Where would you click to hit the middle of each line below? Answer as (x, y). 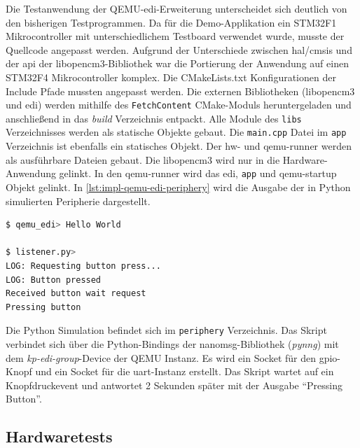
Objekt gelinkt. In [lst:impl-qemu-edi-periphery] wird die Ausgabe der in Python (178, 187)
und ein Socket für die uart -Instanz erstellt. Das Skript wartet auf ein (185, 371)
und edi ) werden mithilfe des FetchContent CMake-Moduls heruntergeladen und (179, 105)
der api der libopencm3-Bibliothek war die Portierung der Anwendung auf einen (177, 63)
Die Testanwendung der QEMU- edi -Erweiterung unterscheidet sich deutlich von (176, 8)
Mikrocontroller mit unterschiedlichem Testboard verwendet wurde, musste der (175, 36)
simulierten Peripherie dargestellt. (78, 201)
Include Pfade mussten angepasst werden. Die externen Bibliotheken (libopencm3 (180, 91)
